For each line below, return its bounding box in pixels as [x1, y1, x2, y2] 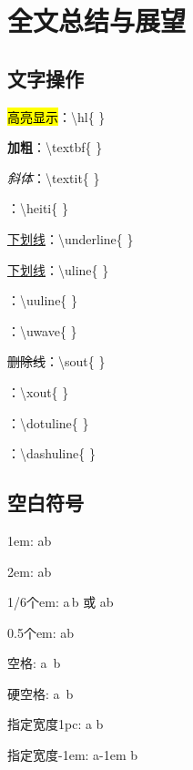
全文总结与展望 [7, 2, 187, 39]
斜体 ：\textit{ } [7, 168, 100, 187]
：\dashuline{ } [7, 444, 96, 463]
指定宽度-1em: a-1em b [7, 745, 138, 765]
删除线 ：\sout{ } [7, 352, 106, 371]
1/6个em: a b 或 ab [7, 592, 114, 611]
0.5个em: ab [7, 622, 75, 642]
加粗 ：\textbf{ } [7, 138, 103, 157]
